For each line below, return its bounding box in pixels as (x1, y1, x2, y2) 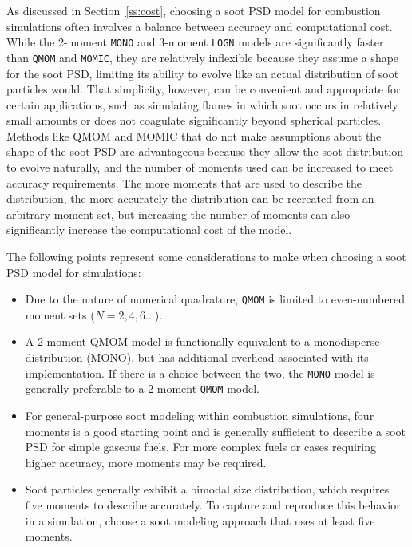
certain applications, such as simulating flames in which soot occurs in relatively (6, 96, 398, 113)
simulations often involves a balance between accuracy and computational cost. (6, 18, 393, 34)
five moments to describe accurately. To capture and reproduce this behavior (25, 496, 401, 513)
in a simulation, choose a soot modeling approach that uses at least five (25, 512, 375, 529)
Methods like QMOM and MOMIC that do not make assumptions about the (6, 127, 382, 144)
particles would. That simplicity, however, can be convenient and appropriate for (6, 81, 401, 97)
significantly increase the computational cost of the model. (6, 221, 292, 238)
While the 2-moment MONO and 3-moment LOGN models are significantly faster (6, 34, 384, 50)
